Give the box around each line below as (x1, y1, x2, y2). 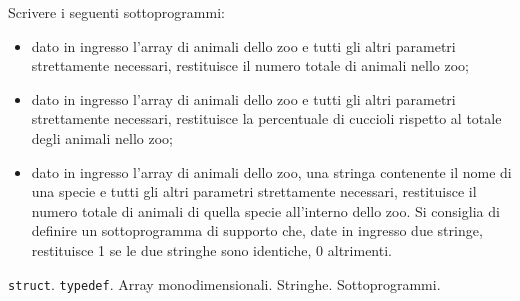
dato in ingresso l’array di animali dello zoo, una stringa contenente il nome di (31, 161, 512, 182)
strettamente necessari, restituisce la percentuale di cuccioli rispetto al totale (31, 108, 502, 129)
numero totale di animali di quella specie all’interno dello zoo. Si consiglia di (31, 200, 500, 221)
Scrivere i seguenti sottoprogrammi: (8, 2, 225, 22)
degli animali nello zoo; (31, 127, 173, 148)
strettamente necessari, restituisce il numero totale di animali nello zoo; (31, 55, 470, 76)
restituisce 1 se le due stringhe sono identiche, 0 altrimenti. (31, 239, 392, 260)
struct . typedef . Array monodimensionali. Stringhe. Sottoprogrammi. (8, 273, 441, 294)
